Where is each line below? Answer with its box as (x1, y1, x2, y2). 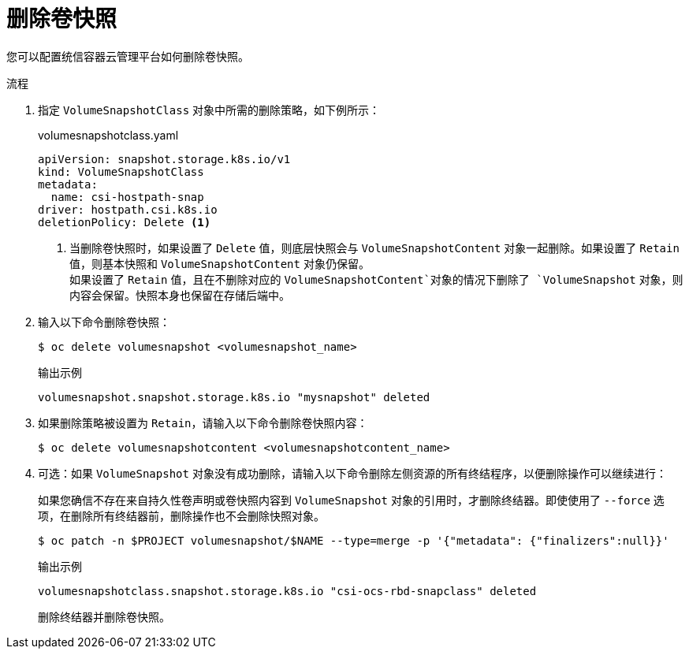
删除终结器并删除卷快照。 (38, 609, 170, 623)
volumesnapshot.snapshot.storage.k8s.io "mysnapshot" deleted (38, 390, 430, 404)
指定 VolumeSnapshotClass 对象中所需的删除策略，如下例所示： (38, 102, 381, 117)
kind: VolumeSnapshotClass (38, 165, 204, 178)
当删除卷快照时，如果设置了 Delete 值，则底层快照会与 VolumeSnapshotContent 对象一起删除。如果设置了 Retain (69, 240, 680, 255)
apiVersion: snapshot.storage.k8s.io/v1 (38, 152, 291, 166)
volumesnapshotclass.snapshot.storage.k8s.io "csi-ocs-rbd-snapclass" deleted (38, 584, 537, 597)
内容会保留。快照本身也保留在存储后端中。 (69, 288, 290, 302)
